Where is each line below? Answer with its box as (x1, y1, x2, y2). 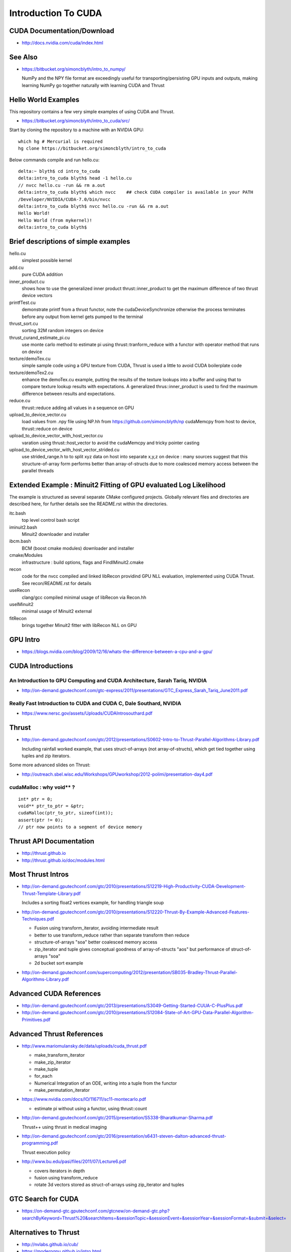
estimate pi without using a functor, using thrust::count (34, 1105, 147, 1111)
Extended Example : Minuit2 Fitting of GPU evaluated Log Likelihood (9, 481, 226, 489)
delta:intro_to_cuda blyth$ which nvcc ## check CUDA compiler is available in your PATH (18, 189, 253, 195)
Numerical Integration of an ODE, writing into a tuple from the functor (34, 1080, 177, 1086)
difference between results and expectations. (22, 391, 116, 397)
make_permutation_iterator (34, 1087, 90, 1093)
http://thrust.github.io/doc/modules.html (22, 857, 105, 863)
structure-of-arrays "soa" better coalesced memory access (34, 939, 158, 945)
